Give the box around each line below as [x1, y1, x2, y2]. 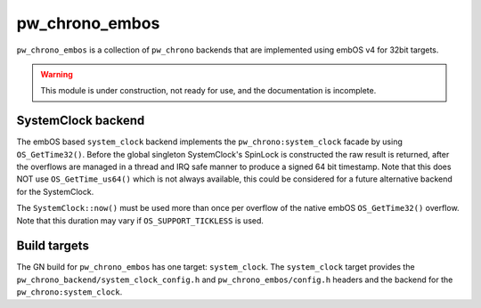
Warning [40, 69, 73, 79]
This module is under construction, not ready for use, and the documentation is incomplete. [40, 85, 377, 96]
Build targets [16, 239, 89, 254]
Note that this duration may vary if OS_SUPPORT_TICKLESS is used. [16, 215, 265, 226]
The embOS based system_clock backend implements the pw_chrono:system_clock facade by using [16, 136, 403, 147]
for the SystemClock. [16, 186, 94, 197]
